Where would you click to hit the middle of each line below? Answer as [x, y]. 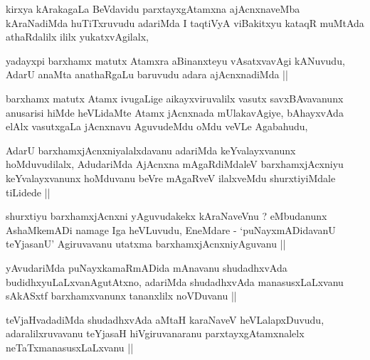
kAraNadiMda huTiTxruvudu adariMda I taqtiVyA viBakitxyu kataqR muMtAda [185, 22]
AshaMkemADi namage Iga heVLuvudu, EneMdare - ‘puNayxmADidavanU [171, 229]
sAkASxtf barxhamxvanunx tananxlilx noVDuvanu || [121, 296]
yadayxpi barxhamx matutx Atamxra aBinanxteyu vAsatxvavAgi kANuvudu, [175, 60]
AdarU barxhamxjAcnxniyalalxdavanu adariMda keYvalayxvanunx [151, 150]
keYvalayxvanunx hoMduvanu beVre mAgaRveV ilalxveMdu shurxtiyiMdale [171, 178]
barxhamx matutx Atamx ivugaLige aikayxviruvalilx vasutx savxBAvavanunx [175, 98]
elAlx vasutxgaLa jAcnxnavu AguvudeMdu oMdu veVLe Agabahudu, [157, 126]
